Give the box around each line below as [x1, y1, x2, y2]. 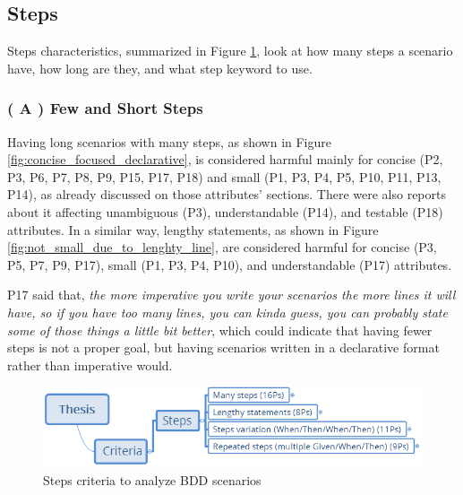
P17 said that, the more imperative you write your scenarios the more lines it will [7, 285, 456, 304]
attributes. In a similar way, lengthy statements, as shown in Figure [7, 220, 379, 239]
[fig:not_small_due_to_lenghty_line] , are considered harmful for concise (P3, [7, 238, 437, 256]
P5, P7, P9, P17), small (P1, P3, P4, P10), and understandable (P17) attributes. [7, 255, 452, 274]
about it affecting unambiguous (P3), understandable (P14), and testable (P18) [7, 202, 443, 221]
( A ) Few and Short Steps [7, 97, 203, 119]
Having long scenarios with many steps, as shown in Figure [7, 132, 331, 151]
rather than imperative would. [7, 355, 173, 374]
